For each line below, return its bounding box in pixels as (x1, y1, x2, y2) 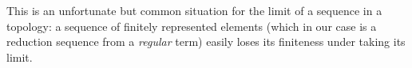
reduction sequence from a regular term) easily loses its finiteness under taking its (6, 33, 406, 50)
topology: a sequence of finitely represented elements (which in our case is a (6, 17, 377, 34)
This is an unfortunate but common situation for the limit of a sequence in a (6, 2, 382, 18)
